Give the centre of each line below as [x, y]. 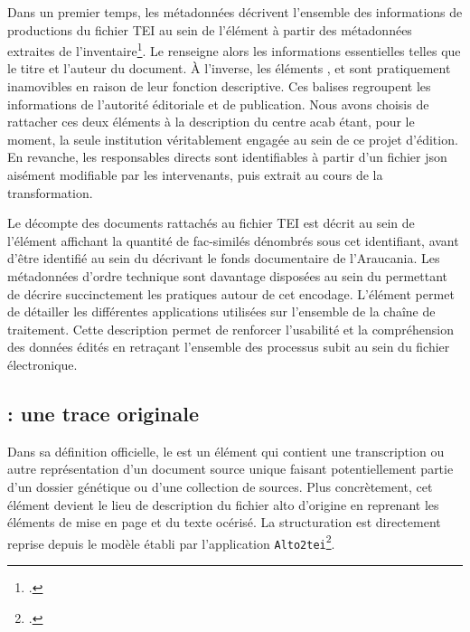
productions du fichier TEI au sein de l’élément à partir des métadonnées [210, 29]
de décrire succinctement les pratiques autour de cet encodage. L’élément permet [231, 293]
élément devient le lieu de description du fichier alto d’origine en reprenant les [223, 504]
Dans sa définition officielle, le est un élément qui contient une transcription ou [226, 451]
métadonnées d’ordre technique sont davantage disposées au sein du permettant [228, 275]
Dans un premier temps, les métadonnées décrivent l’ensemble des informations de [235, 12]
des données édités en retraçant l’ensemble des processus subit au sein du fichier [229, 347]
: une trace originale [103, 413]
